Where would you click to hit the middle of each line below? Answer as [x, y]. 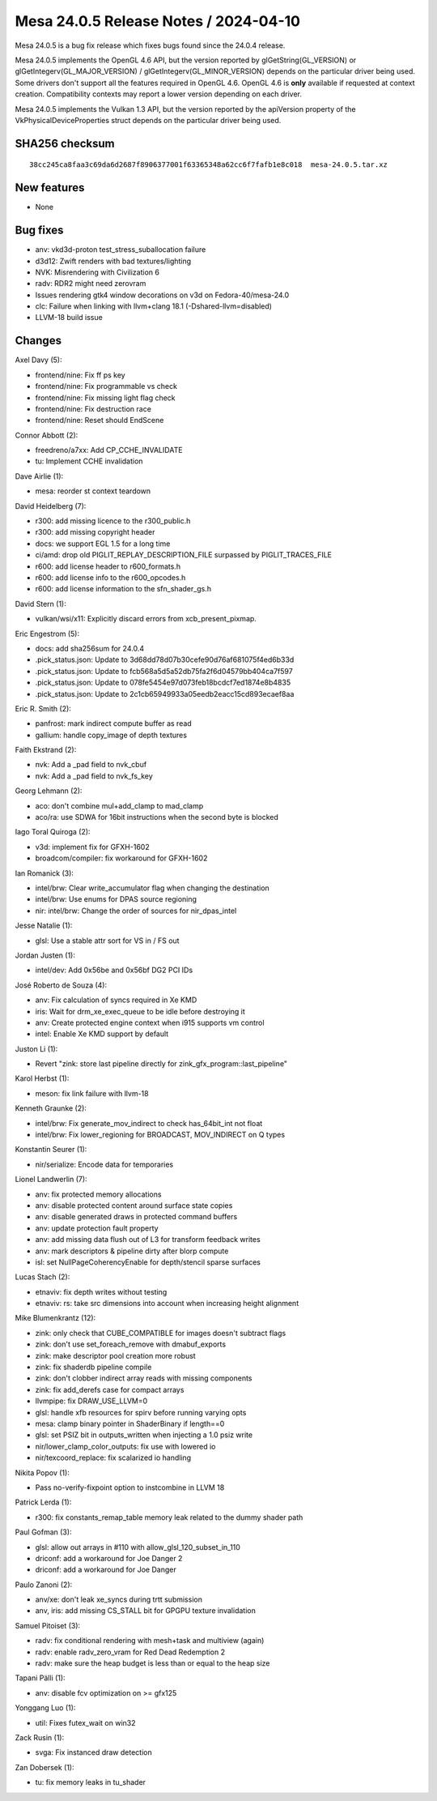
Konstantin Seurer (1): [51, 1150]
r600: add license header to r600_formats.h [108, 566]
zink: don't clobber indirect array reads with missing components [144, 1378]
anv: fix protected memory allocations [98, 1194]
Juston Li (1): [36, 1048]
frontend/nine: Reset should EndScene [100, 420]
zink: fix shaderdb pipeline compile [93, 1367]
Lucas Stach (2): [42, 1277]
